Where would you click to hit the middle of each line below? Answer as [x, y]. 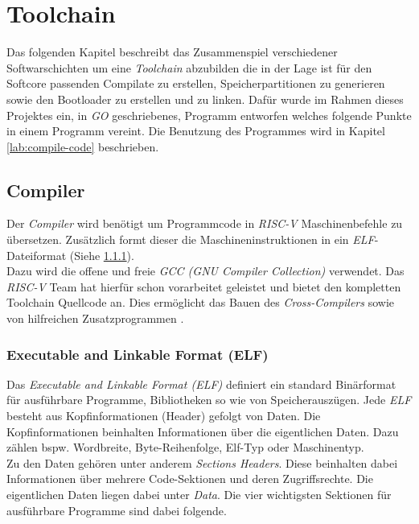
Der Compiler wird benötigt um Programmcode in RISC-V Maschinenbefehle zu [205, 223]
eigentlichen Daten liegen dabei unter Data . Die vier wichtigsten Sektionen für [199, 495]
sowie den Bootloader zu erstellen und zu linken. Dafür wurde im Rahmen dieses [205, 99]
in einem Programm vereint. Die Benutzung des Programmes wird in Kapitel [196, 131]
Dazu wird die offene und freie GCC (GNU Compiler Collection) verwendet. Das [205, 271]
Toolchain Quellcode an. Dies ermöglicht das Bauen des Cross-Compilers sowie [201, 302]
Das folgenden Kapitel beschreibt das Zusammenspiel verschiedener [172, 52]
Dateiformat [37, 255]
